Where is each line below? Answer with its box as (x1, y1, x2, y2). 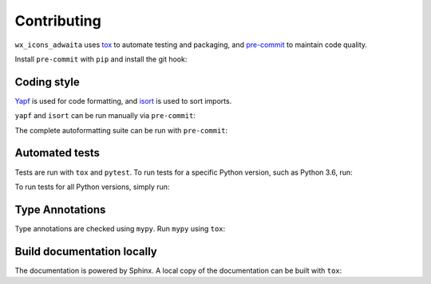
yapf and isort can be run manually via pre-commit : (14, 111, 196, 120)
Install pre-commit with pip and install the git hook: (14, 54, 188, 64)
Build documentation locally (14, 244, 157, 258)
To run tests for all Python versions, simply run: (14, 182, 170, 191)
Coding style (14, 75, 80, 89)
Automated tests (14, 146, 100, 160)
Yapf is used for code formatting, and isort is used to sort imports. (14, 96, 232, 105)
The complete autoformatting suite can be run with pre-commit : (14, 125, 228, 135)
